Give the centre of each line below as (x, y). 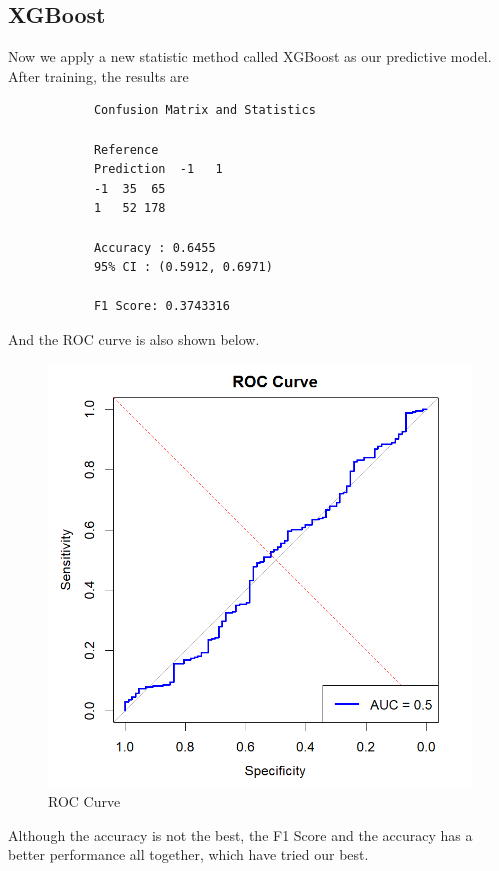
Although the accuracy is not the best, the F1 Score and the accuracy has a (240, 834)
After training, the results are (98, 75)
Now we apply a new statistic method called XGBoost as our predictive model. (250, 56)
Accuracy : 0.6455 (154, 247)
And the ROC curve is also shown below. (134, 338)
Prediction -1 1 (158, 169)
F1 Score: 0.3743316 (161, 306)
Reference (126, 149)
